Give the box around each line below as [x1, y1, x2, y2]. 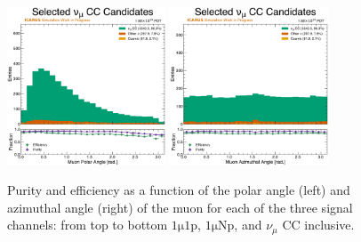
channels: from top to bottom [7, 215, 168, 234]
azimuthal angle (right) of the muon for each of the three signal [7, 198, 353, 216]
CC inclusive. [282, 215, 355, 234]
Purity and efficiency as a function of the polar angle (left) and [7, 181, 350, 199]
